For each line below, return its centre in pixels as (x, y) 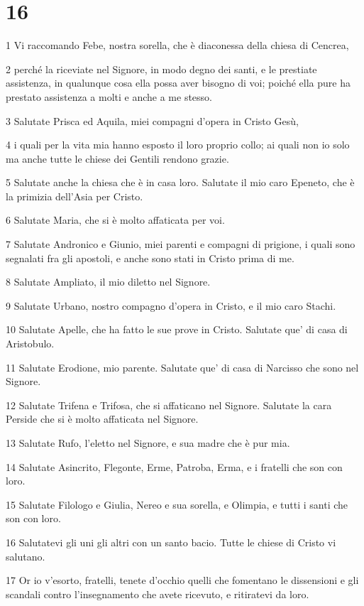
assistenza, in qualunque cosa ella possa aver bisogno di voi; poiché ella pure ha (178, 83)
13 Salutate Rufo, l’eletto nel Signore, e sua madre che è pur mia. (148, 443)
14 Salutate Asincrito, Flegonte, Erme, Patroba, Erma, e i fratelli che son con (174, 466)
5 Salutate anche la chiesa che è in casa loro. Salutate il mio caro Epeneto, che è (180, 182)
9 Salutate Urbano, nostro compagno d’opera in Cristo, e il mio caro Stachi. (171, 305)
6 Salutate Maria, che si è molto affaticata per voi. (115, 220)
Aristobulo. (30, 343)
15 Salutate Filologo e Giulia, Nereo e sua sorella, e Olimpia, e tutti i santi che (177, 504)
